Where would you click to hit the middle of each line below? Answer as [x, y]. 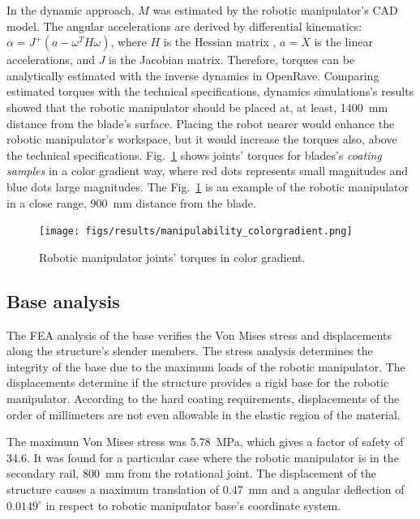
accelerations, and [51, 60]
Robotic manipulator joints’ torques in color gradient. [172, 257]
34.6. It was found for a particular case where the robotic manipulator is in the [203, 457]
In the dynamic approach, [71, 10]
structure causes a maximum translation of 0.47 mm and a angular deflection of [206, 489]
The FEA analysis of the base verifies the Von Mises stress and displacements [199, 335]
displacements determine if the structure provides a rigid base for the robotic [198, 382]
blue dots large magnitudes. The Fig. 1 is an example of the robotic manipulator [208, 186]
